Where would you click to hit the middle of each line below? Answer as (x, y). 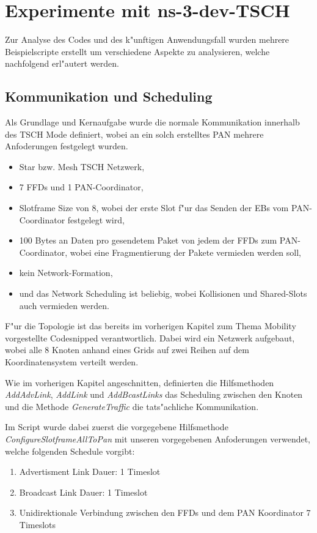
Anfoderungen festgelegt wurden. (67, 146)
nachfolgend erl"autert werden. (62, 63)
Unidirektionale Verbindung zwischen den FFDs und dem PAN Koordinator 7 (165, 512)
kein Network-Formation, (66, 273)
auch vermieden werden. (64, 305)
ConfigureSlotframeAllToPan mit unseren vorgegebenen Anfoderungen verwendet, (158, 438)
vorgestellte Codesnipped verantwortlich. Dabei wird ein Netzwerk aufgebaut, (150, 337)
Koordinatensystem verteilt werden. (72, 362)
